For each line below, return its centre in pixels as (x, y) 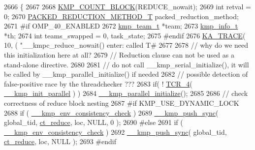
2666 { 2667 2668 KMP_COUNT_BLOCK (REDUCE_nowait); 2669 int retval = (127, 6)
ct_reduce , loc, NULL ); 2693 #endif (60, 141)
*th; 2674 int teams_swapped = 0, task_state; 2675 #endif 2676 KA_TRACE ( (125, 35)
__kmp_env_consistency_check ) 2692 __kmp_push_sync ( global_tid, (115, 132)
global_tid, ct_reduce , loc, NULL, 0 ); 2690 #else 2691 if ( (94, 122)
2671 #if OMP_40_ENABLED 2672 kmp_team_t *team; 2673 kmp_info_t (121, 26)
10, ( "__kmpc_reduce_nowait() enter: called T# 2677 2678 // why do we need (126, 45)
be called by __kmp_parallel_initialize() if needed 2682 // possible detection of (126, 74)
